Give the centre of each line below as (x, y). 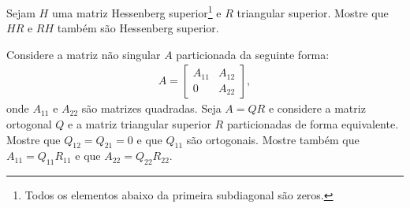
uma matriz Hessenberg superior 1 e (136, 11)
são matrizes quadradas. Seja (151, 108)
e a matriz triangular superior (140, 124)
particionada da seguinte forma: (253, 54)
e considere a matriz (317, 108)
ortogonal (29, 124)
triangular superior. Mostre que (313, 12)
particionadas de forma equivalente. (313, 124)
